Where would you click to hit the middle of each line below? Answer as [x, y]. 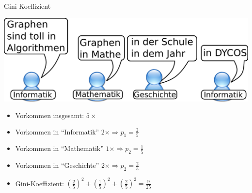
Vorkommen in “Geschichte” [57, 165]
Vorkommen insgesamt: [50, 115]
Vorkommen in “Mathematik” [59, 148]
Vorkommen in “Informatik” [57, 131]
